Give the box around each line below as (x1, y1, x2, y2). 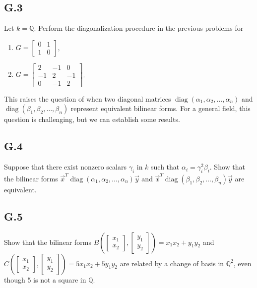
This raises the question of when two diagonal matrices (4, 93, 171, 104)
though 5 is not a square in (4, 274, 86, 285)
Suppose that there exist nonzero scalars (4, 162, 127, 172)
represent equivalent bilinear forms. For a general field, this (70, 103, 251, 114)
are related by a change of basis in (120, 258, 224, 268)
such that (151, 162, 180, 172)
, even (233, 258, 252, 268)
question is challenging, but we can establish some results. (4, 114, 180, 124)
